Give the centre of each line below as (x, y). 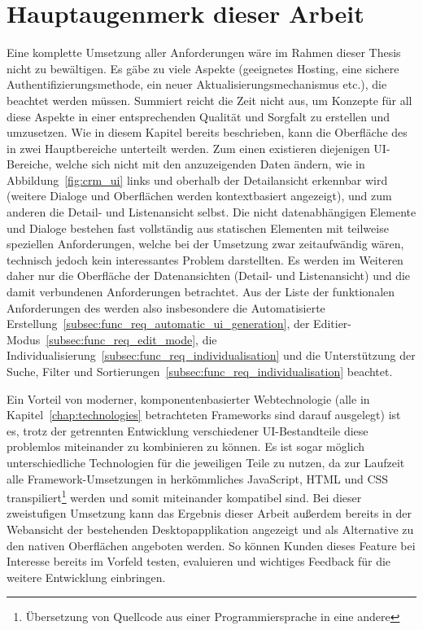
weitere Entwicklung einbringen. (86, 577)
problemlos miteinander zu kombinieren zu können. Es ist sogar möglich (186, 446)
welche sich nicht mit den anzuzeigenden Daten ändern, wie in (210, 164)
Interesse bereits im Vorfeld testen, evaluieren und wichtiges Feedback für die (199, 561)
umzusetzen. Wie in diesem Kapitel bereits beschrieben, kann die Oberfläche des (207, 132)
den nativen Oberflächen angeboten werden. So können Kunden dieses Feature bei (211, 545)
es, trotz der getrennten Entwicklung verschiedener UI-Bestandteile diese (188, 430)
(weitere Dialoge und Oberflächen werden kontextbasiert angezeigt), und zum (199, 196)
